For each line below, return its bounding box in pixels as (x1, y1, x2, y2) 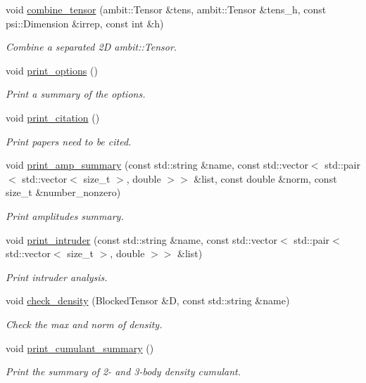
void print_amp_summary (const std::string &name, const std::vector (6, 157, 308, 172)
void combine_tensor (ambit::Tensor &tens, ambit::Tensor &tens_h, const (6, 2, 327, 16)
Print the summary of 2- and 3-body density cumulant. (6, 364, 241, 379)
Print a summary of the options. (6, 86, 146, 101)
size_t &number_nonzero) (6, 185, 121, 200)
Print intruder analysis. (6, 269, 108, 284)
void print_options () (6, 63, 98, 77)
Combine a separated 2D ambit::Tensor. (6, 39, 177, 54)
